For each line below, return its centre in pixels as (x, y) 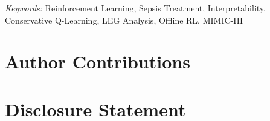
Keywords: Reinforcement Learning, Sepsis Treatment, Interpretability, (135, 8)
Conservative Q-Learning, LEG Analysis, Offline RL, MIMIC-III (124, 20)
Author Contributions (98, 61)
